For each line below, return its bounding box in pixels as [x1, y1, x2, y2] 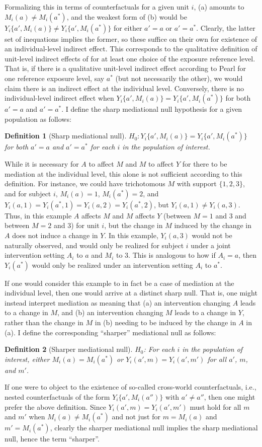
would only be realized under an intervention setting [32, 259, 193, 270]
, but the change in [104, 220, 163, 231]
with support [177, 178, 217, 189]
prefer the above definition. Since [5, 401, 106, 412]
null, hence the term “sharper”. [5, 433, 100, 444]
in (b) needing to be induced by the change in [95, 317, 236, 328]
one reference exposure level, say [5, 72, 105, 83]
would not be [192, 230, 232, 240]
